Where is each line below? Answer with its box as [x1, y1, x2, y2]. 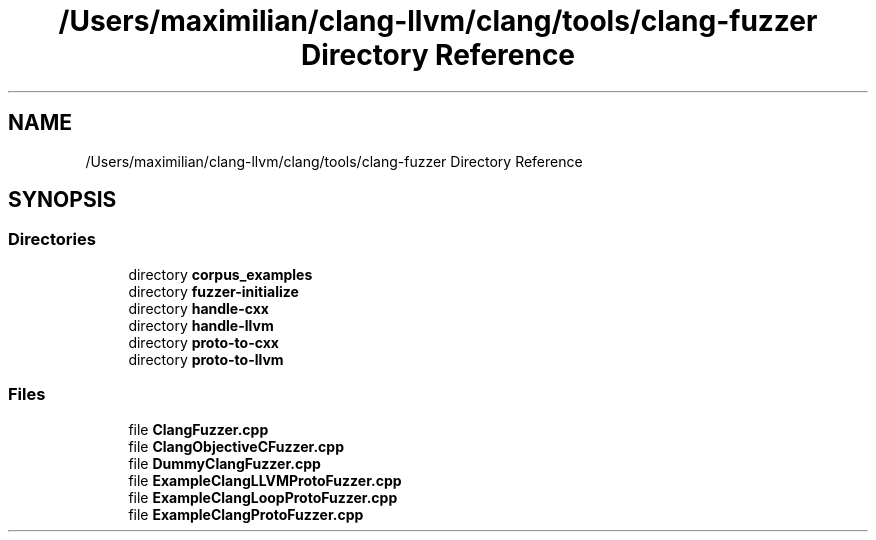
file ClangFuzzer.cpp [128, 420, 269, 438]
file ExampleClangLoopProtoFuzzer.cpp [128, 488, 398, 506]
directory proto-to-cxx [128, 333, 279, 351]
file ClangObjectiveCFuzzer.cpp [128, 437, 344, 455]
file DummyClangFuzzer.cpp [128, 454, 321, 472]
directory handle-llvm [128, 316, 274, 334]
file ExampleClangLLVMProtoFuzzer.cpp [128, 471, 402, 489]
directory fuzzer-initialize [128, 282, 299, 300]
